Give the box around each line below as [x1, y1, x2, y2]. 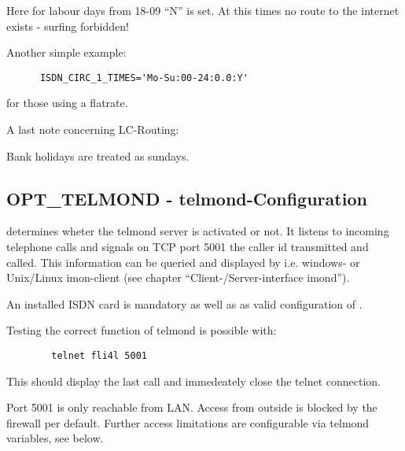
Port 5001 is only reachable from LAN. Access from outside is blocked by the [6, 399, 377, 416]
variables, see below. [6, 430, 104, 446]
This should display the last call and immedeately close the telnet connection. [6, 372, 381, 389]
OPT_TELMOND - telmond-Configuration [6, 186, 367, 210]
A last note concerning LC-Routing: [6, 121, 179, 138]
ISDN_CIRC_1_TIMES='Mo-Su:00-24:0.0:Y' [39, 72, 249, 83]
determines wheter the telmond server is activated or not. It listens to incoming [6, 223, 389, 239]
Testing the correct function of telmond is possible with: [6, 322, 277, 338]
